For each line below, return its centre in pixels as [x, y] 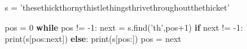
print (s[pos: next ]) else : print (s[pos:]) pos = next [93, 39]
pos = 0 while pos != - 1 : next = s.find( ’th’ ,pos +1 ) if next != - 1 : [124, 27]
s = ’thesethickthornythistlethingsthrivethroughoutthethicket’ [117, 7]
